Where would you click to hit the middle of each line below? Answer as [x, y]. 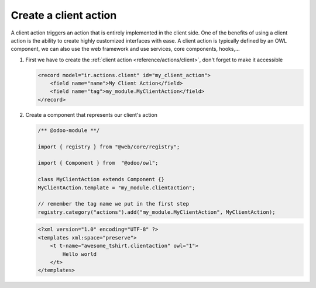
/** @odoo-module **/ [69, 130]
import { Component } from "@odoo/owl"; [98, 163]
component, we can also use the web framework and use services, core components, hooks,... [125, 49]
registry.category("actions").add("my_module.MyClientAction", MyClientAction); [157, 212]
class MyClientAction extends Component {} [101, 179]
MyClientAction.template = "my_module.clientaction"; [116, 188]
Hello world [79, 254]
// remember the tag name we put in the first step [114, 204]
